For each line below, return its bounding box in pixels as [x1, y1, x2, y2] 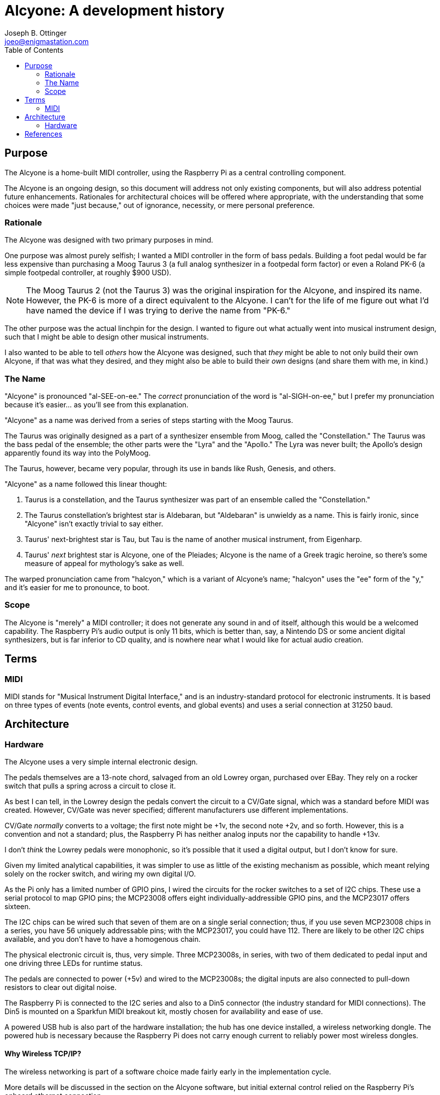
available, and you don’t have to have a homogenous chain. [5, 935, 201, 944]
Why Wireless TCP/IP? [5, 1049, 81, 1058]
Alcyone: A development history [5, 2, 225, 19]
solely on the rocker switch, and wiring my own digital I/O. [5, 869, 196, 879]
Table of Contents [5, 45, 64, 54]
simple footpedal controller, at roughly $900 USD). [5, 268, 171, 277]
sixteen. [5, 902, 31, 911]
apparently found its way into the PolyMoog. [5, 449, 151, 458]
